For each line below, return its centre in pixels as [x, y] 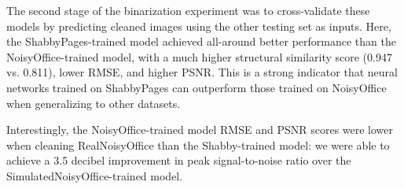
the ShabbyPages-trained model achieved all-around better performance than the [201, 41]
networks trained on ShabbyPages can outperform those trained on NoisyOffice [196, 87]
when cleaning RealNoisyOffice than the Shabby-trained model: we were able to [198, 145]
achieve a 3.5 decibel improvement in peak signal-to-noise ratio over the [179, 160]
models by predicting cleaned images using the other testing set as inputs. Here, [199, 26]
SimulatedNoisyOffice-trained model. [95, 175]
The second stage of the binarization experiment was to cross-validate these [188, 10]
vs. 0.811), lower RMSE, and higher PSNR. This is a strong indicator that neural [202, 72]
